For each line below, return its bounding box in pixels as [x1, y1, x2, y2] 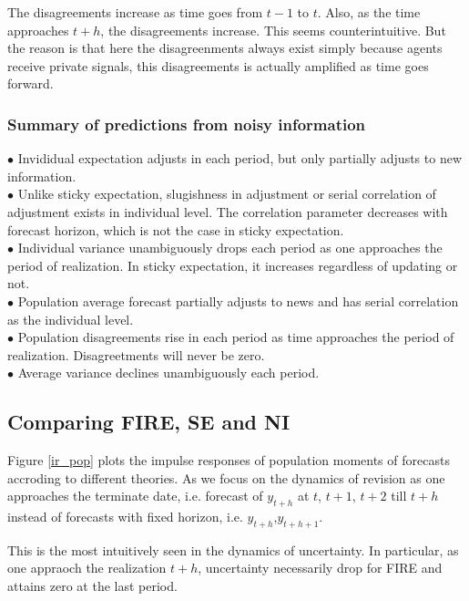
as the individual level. [7, 309, 134, 328]
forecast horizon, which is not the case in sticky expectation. [7, 220, 344, 239]
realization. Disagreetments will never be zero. [7, 345, 265, 364]
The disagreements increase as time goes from [7, 3, 263, 21]
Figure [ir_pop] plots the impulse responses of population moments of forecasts [7, 451, 450, 470]
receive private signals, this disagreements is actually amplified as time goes [7, 56, 429, 75]
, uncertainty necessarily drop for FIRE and [198, 558, 443, 577]
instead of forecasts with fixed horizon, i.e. [7, 507, 243, 526]
